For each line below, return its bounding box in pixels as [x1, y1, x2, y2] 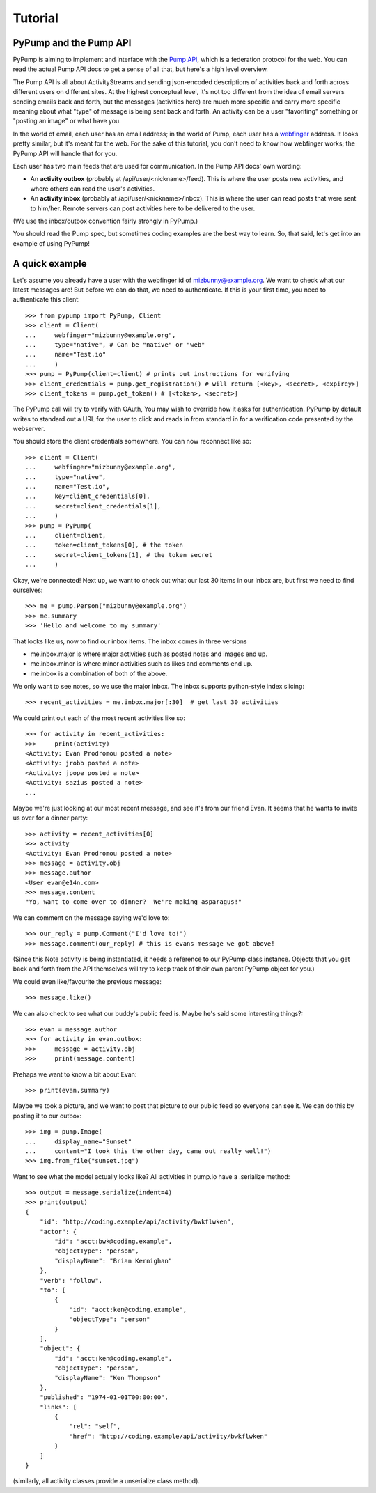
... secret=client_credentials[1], [25, 502, 162, 510]
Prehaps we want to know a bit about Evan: [13, 1070, 137, 1079]
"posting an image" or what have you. [13, 117, 121, 125]
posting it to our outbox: [13, 1111, 82, 1120]
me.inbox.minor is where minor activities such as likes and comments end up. [30, 659, 253, 668]
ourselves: [13, 586, 43, 594]
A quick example [13, 258, 87, 269]
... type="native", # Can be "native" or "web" [25, 341, 205, 348]
